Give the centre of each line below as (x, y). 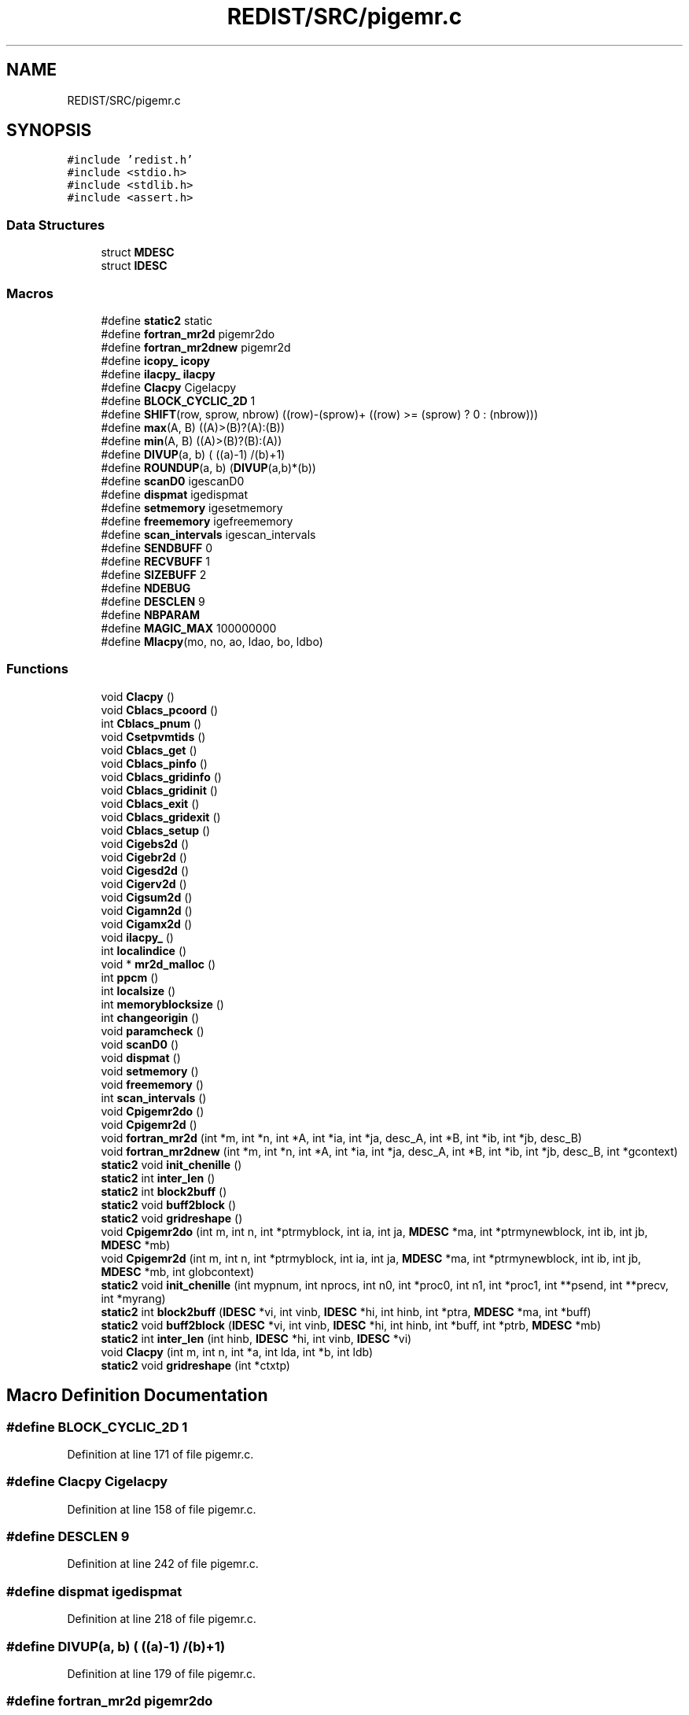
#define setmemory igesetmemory (192, 507)
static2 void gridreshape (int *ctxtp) (195, 1365)
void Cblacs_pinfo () (154, 763)
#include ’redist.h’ (130, 160)
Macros (30, 293)
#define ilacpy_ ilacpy (158, 374)
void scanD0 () (140, 1044)
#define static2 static (157, 320)
